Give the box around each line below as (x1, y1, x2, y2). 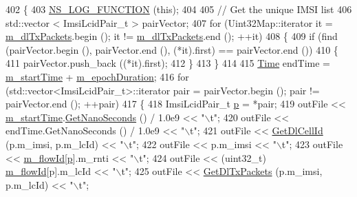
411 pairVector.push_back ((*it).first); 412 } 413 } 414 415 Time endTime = (6, 56, 331, 70)
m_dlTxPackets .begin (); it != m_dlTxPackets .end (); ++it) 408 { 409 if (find (6, 29, 338, 43)
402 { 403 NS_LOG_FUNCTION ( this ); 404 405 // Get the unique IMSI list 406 (6, 2, 352, 16)
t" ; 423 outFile (281, 136, 343, 151)
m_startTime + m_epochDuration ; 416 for (6, 69, 189, 83)
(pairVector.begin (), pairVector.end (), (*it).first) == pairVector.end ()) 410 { (6, 42, 338, 56)
